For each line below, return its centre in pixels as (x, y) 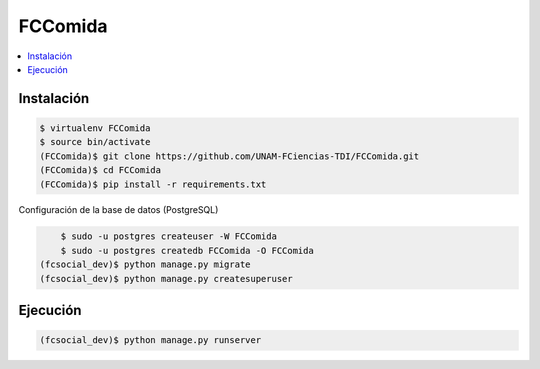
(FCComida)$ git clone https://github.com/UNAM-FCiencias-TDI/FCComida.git (229, 156)
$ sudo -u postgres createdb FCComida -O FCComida (187, 250)
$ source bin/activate (95, 142)
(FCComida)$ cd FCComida (100, 170)
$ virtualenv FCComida (95, 128)
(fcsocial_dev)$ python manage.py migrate (145, 264)
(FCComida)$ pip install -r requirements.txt (153, 184)
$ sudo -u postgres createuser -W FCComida (168, 236)
